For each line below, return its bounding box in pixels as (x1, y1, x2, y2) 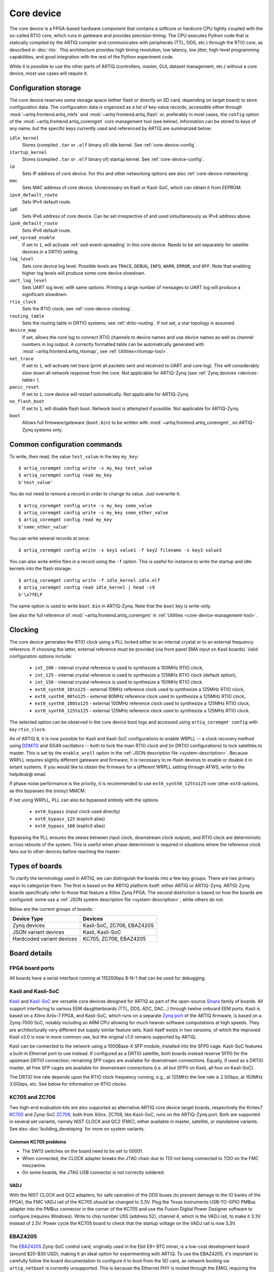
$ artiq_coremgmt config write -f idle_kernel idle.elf (18, 577, 160, 583)
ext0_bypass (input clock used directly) (35, 808, 120, 815)
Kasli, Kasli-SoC (83, 929, 121, 936)
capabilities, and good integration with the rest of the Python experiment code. (9, 54, 174, 60)
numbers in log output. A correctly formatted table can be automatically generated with (22, 341, 205, 348)
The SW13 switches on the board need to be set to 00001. (22, 1148, 144, 1154)
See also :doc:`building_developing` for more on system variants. (9, 1125, 145, 1132)
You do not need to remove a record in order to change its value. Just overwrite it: (9, 491, 181, 497)
